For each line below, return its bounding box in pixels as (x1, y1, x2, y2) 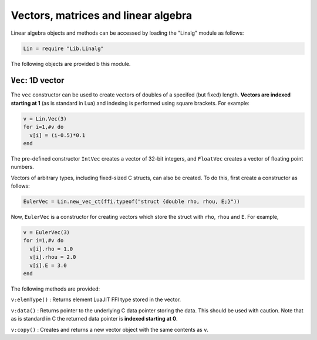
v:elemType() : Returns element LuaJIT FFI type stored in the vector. (11, 296, 181, 303)
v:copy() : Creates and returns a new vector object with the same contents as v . (11, 326, 208, 333)
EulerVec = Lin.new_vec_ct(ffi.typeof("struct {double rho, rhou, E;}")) (23, 198, 240, 205)
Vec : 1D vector (11, 75, 65, 85)
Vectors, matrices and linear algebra (11, 9, 193, 22)
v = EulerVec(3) (23, 229, 70, 236)
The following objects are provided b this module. (11, 60, 131, 67)
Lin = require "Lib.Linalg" (23, 45, 104, 52)
